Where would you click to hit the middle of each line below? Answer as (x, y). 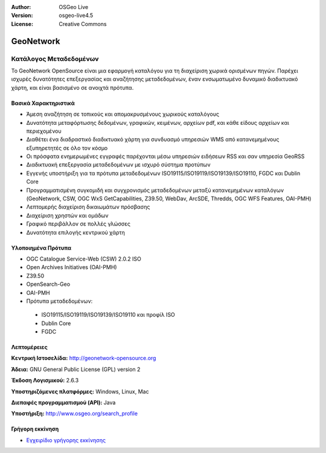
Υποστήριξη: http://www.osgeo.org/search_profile (75, 414)
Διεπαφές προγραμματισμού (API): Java (63, 403)
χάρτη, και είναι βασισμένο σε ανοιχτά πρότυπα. (72, 87)
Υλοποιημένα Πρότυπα (41, 248)
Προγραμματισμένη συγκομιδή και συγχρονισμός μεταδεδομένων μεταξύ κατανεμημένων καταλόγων (155, 190)
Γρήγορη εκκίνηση (35, 429)
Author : (21, 7)
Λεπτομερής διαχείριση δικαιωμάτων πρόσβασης (88, 207)
